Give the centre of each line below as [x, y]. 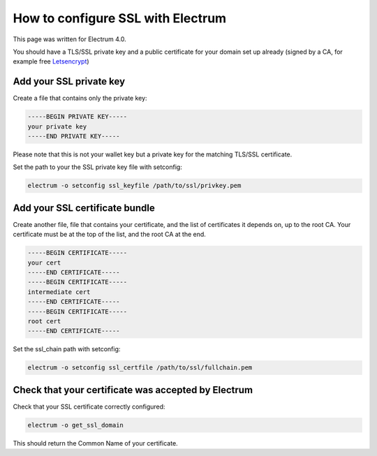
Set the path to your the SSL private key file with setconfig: [98, 167]
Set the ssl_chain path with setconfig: [67, 349]
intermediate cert [59, 292]
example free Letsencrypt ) [51, 61]
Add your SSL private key [69, 81]
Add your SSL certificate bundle [84, 208]
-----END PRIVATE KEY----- [74, 136]
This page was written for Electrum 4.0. [70, 39]
